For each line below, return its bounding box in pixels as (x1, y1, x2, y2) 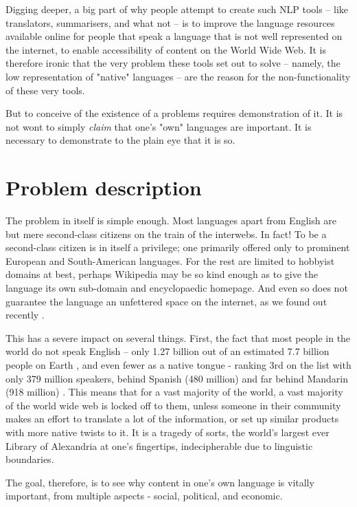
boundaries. (5, 452, 54, 466)
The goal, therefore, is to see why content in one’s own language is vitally (5, 475, 314, 489)
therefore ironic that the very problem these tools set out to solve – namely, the (5, 56, 341, 70)
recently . (5, 308, 45, 322)
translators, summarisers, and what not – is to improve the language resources (5, 15, 335, 30)
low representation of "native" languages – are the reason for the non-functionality (5, 69, 351, 83)
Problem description (5, 173, 202, 202)
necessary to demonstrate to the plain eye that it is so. (5, 133, 235, 147)
